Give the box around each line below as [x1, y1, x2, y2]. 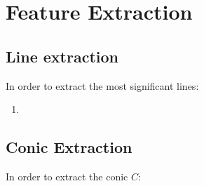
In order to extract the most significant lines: [6, 78, 199, 93]
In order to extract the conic [6, 168, 128, 183]
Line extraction [6, 45, 118, 67]
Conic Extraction [6, 136, 132, 158]
